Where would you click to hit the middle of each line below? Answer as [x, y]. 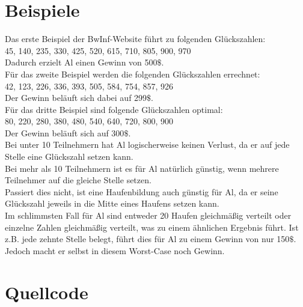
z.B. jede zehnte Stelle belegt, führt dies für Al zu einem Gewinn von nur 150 [147, 239]
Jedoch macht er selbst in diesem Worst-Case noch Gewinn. [115, 250]
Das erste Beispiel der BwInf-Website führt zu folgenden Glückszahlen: [135, 39]
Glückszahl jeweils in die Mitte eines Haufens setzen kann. [112, 203]
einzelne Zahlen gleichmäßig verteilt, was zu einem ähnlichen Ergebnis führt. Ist [152, 227]
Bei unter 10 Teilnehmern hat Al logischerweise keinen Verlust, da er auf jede [147, 144]
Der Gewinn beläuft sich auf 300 [65, 132]
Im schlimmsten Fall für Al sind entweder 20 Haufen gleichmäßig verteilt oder [148, 215]
